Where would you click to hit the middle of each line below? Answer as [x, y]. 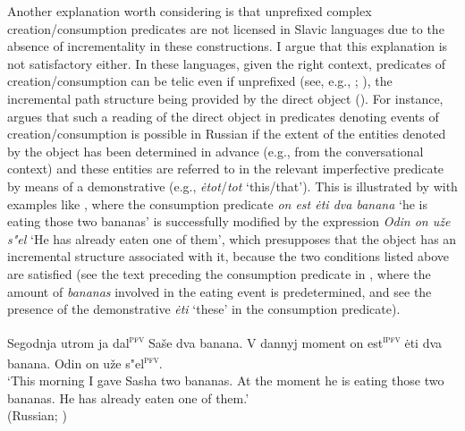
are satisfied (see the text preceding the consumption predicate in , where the [219, 273]
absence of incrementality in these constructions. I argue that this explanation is [228, 46]
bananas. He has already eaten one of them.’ [128, 397]
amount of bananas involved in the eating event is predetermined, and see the [220, 291]
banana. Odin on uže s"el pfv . [85, 361]
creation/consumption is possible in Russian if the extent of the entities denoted [227, 134]
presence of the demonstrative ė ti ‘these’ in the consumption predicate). [204, 309]
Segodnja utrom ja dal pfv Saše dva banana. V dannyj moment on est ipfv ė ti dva [225, 341]
